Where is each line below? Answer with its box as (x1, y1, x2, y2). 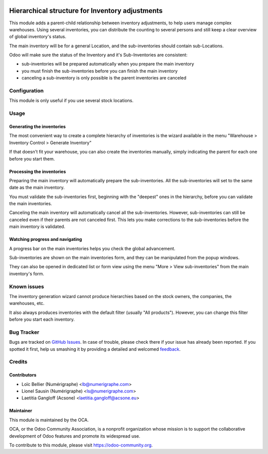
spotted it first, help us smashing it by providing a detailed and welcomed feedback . (9, 346, 181, 352)
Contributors (9, 372, 37, 378)
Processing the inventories (9, 168, 67, 174)
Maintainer (9, 408, 32, 414)
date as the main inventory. (9, 184, 65, 191)
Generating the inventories (9, 123, 66, 129)
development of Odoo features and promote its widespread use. (9, 433, 140, 439)
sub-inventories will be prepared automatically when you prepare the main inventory (21, 61, 195, 67)
